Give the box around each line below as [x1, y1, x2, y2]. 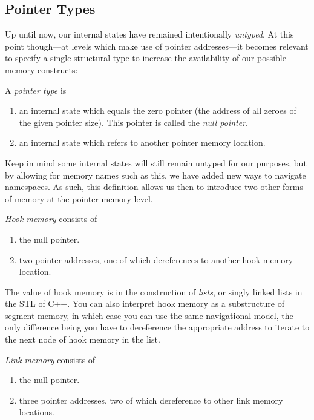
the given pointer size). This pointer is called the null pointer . [19, 116, 248, 128]
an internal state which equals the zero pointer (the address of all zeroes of [19, 104, 296, 117]
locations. [19, 405, 54, 418]
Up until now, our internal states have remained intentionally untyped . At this [5, 28, 294, 41]
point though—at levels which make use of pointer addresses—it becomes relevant [5, 39, 309, 52]
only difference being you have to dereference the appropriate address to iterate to [5, 321, 310, 333]
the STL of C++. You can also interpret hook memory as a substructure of [5, 297, 284, 310]
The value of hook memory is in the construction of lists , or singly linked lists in [5, 285, 303, 298]
